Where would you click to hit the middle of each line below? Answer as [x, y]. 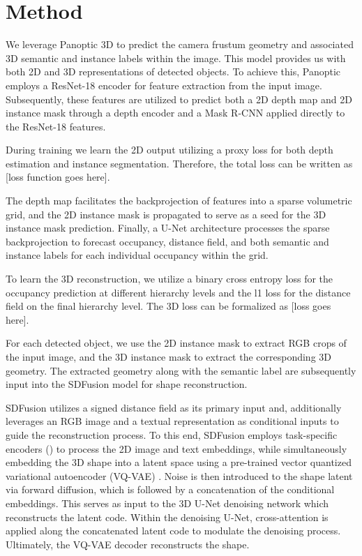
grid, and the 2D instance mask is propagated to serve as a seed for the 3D [166, 214]
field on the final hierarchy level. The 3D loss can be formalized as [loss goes [168, 306]
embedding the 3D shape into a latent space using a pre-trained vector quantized [179, 462]
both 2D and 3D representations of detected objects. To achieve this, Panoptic [173, 72]
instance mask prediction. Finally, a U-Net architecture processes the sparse [168, 228]
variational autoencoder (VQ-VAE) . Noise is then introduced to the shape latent [179, 475]
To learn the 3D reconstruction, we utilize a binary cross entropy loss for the [169, 279]
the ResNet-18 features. [56, 126]
